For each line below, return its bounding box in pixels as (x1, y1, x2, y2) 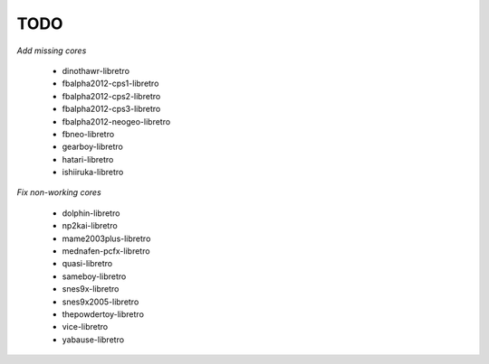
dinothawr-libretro (62, 65, 130, 76)
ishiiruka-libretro (62, 167, 124, 178)
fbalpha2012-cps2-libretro (62, 90, 161, 101)
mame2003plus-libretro (62, 233, 151, 244)
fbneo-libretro (62, 128, 115, 139)
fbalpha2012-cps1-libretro (62, 78, 159, 89)
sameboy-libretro (62, 271, 127, 282)
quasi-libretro (62, 258, 113, 269)
